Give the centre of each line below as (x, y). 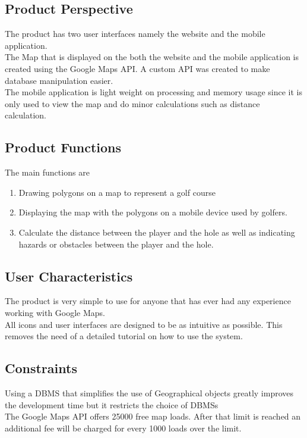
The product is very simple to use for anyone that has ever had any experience (148, 301)
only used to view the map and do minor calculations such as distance (132, 103)
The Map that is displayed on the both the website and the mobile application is (152, 57)
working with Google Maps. (55, 312)
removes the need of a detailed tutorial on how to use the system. (124, 336)
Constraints (41, 368)
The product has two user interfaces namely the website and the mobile (135, 34)
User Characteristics (69, 276)
